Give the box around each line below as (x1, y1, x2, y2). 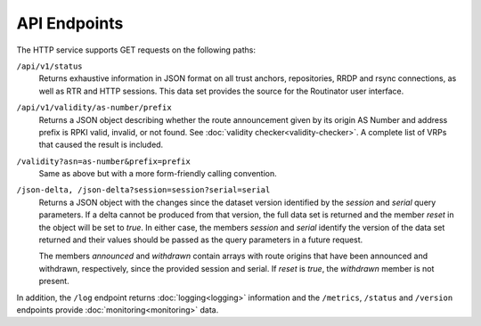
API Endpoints (16, 13, 124, 33)
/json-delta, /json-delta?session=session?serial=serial (16, 185, 271, 195)
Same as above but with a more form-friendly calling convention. (38, 168, 277, 179)
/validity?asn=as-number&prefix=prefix (16, 156, 191, 167)
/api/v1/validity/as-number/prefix (16, 102, 173, 113)
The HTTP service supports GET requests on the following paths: (16, 45, 256, 55)
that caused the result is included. (38, 139, 164, 151)
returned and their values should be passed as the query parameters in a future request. (38, 234, 363, 245)
